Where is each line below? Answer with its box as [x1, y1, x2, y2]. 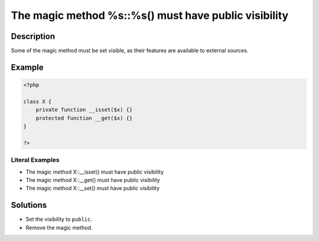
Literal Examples [11, 156, 60, 164]
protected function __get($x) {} [35, 115, 133, 121]
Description [11, 31, 56, 41]
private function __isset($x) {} [35, 106, 133, 113]
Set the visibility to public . [25, 216, 93, 223]
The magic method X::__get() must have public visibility [25, 176, 161, 183]
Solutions [11, 200, 47, 210]
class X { [23, 98, 52, 105]
